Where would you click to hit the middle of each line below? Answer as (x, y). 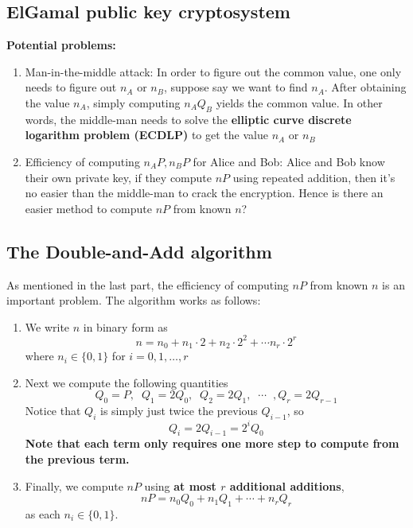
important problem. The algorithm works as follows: (134, 300)
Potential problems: (61, 45)
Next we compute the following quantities (127, 382)
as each (43, 513)
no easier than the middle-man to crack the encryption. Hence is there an (204, 193)
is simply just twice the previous (179, 411)
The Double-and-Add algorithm (139, 251)
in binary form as (125, 326)
